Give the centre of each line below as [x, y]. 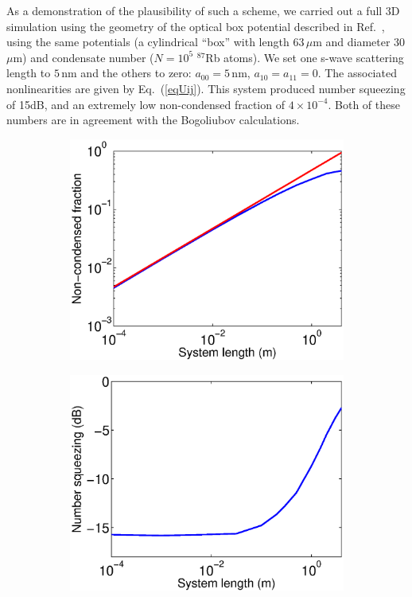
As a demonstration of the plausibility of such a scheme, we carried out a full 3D [203, 10]
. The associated [357, 73]
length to [29, 73]
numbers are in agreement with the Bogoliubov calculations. [153, 120]
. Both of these [364, 104]
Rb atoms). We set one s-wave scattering [305, 57]
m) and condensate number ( [84, 57]
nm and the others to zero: [126, 73]
